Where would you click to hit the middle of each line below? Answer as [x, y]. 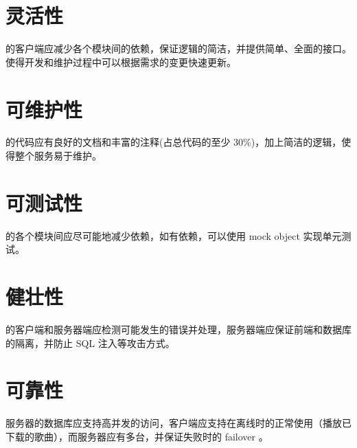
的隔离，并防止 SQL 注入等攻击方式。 [90, 343]
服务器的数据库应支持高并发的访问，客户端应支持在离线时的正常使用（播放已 [178, 423]
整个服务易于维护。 [58, 156]
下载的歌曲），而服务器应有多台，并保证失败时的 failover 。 [137, 436]
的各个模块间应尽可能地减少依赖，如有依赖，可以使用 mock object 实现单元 [174, 235]
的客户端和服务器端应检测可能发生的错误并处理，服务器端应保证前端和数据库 [178, 329]
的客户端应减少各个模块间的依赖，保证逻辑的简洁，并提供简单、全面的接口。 [178, 48]
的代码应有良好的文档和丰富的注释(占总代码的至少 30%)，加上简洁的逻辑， [174, 142]
